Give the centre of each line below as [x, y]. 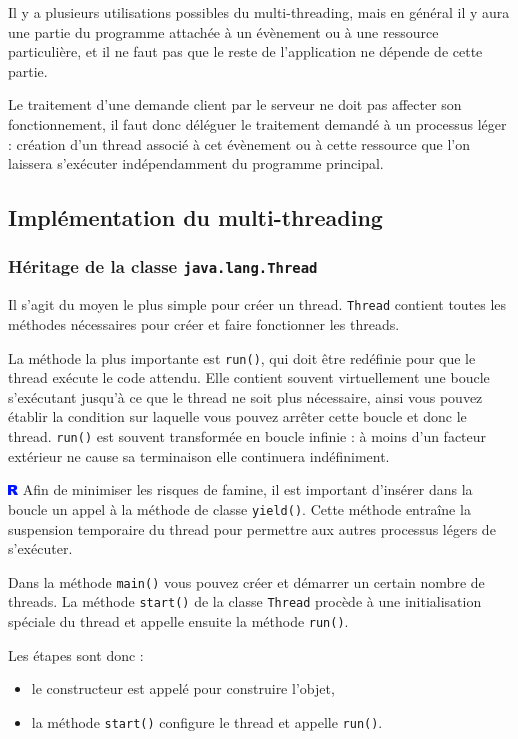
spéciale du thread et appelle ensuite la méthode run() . [178, 621]
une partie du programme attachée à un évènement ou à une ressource [223, 31]
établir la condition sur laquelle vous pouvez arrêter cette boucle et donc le [237, 416]
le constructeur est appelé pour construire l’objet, [183, 688]
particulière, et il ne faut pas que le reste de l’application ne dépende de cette [245, 51]
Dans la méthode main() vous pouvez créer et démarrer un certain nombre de [246, 581]
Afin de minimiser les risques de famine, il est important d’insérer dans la [247, 489]
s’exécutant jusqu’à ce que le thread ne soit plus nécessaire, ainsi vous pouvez [245, 396]
